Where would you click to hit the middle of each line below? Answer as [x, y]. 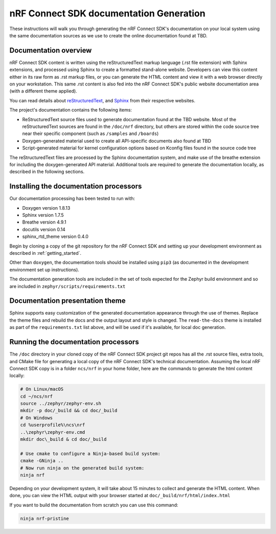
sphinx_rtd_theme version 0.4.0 [55, 237]
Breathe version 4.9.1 [44, 222]
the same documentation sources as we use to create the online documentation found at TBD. [109, 35]
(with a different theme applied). [43, 91]
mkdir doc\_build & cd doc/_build [63, 439]
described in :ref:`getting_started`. [45, 253]
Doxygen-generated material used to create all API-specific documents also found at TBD [117, 141]
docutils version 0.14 [44, 229]
